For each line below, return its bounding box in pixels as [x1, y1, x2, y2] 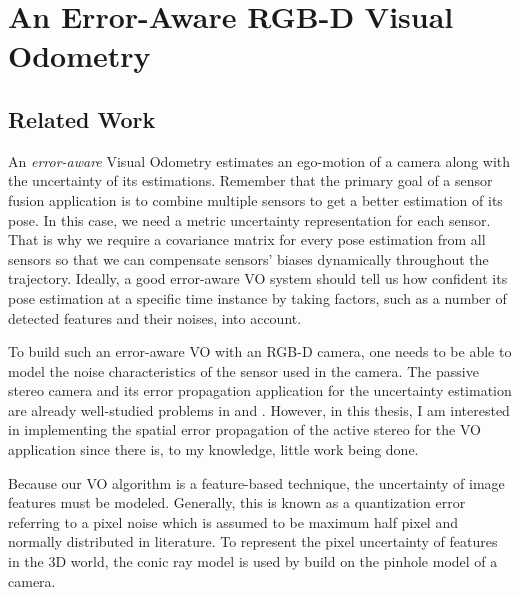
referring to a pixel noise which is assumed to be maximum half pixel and [8, 511, 458, 532]
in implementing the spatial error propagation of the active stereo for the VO [8, 419, 481, 440]
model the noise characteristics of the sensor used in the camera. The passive [8, 360, 479, 381]
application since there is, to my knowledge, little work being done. [8, 439, 419, 460]
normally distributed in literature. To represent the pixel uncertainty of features [8, 531, 498, 552]
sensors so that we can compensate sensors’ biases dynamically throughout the [8, 248, 489, 269]
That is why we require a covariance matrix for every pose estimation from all [8, 229, 486, 250]
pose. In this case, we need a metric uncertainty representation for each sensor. [8, 209, 491, 230]
